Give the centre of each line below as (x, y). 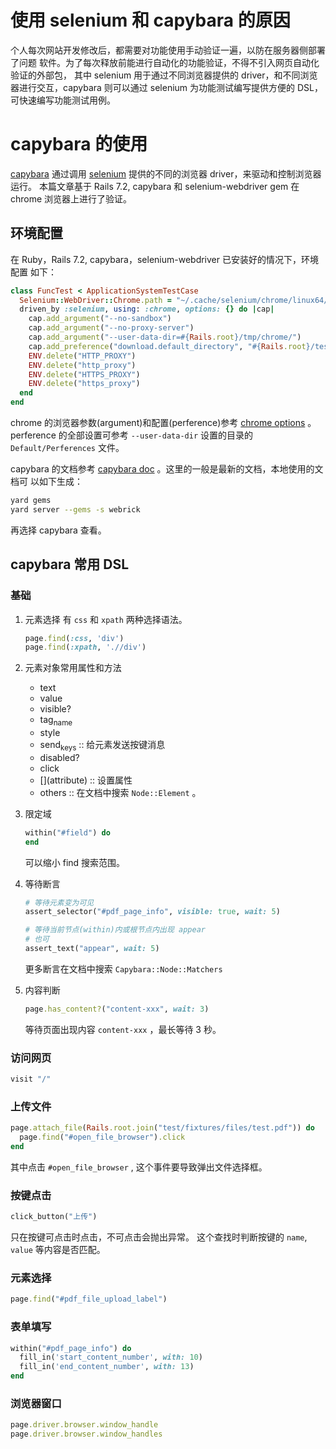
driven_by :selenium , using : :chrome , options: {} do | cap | (147, 309)
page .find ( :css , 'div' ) (74, 638)
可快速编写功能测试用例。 (63, 100)
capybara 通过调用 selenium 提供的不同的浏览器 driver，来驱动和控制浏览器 (166, 173)
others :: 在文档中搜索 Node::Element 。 (120, 792)
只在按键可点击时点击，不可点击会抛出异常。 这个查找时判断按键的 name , (159, 1237)
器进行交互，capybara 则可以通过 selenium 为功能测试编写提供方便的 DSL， (166, 87)
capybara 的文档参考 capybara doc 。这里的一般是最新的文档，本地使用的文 (167, 469)
